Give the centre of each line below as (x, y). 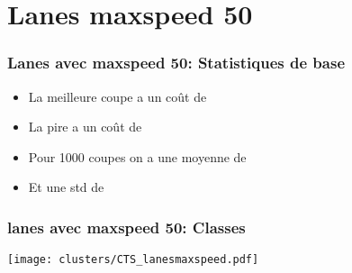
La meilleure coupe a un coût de (117, 96)
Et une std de (66, 187)
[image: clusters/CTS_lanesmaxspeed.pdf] (133, 260)
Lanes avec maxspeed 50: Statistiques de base (176, 63)
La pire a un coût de (85, 127)
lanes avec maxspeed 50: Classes (126, 227)
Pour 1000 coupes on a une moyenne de (137, 156)
